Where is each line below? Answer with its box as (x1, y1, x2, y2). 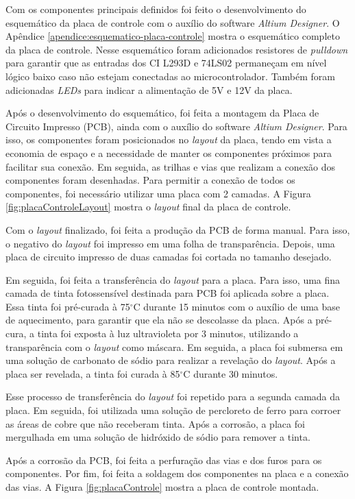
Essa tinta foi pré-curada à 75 (5, 299, 130, 313)
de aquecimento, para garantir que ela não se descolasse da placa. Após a (5, 313, 313, 327)
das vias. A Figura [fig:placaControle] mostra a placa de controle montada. (5, 480, 319, 494)
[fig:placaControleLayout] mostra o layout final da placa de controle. (5, 199, 291, 214)
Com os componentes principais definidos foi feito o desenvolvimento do (5, 2, 306, 16)
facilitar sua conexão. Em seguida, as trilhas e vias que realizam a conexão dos (5, 159, 336, 173)
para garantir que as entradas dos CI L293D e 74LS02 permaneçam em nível (5, 56, 327, 70)
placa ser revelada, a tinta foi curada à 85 (5, 366, 180, 380)
